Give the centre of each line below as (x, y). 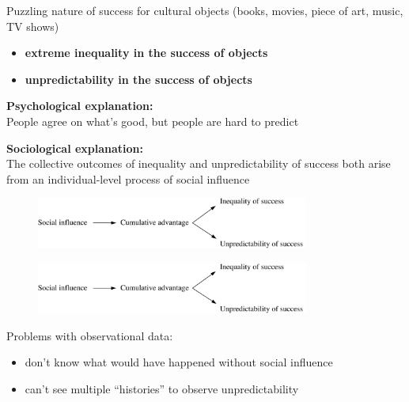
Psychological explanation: (80, 106)
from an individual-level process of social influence (128, 178)
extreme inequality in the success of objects (146, 53)
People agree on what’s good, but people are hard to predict (153, 121)
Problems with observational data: (90, 335)
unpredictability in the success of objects (138, 79)
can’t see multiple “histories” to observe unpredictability (162, 388)
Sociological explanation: (75, 148)
